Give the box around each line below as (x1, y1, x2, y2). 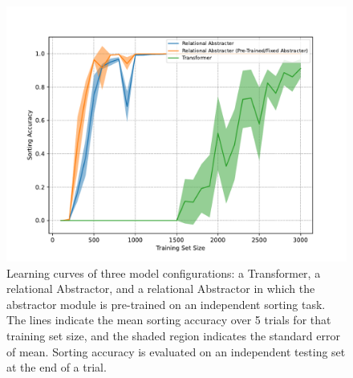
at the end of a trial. (6, 359, 107, 376)
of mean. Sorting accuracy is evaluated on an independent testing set (6, 343, 346, 360)
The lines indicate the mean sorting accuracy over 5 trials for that (6, 311, 331, 328)
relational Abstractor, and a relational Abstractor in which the (6, 280, 315, 297)
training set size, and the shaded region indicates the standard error (6, 327, 340, 343)
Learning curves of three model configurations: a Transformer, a (6, 264, 321, 281)
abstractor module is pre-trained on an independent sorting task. (6, 295, 326, 312)
